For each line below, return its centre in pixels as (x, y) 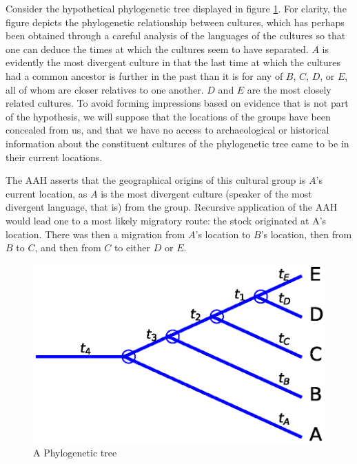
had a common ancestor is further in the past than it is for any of (144, 75)
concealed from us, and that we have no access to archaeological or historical (167, 130)
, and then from (68, 247)
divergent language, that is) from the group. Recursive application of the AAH (172, 207)
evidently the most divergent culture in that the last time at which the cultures (173, 62)
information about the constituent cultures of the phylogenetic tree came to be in (177, 143)
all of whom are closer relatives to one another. (105, 89)
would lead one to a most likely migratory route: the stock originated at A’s (166, 220)
